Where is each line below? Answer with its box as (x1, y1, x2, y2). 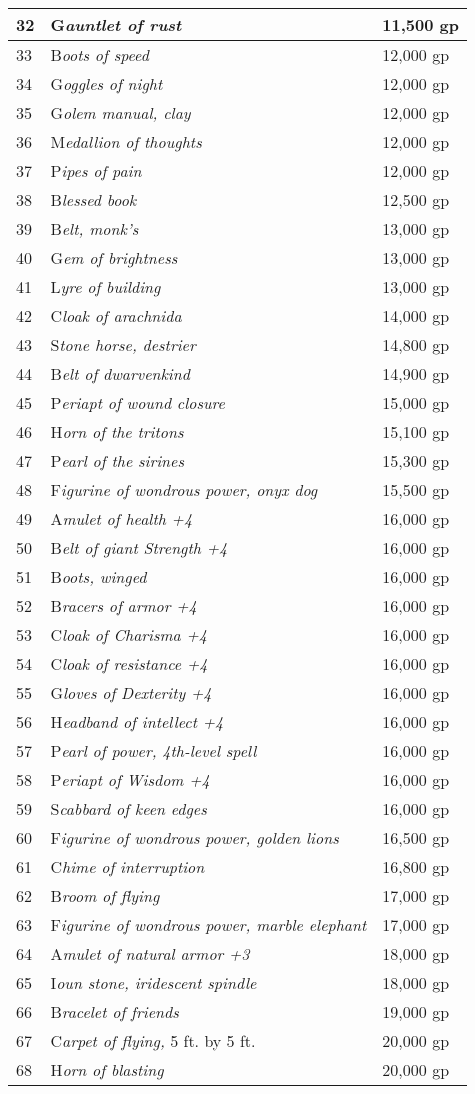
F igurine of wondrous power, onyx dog (50, 478, 318, 501)
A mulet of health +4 (50, 507, 193, 530)
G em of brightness (50, 246, 178, 269)
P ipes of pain (50, 159, 142, 182)
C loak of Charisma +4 (50, 623, 207, 646)
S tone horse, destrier (50, 333, 196, 356)
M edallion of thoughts (50, 130, 202, 153)
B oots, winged (50, 565, 147, 588)
